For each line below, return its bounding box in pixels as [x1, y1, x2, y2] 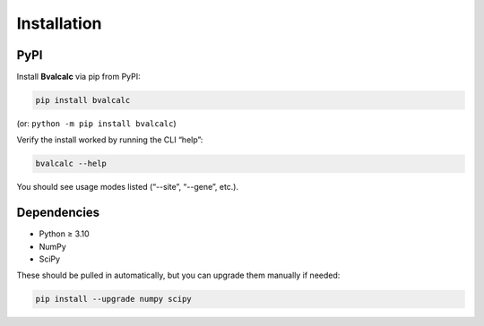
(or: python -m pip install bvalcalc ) [16, 118, 177, 129]
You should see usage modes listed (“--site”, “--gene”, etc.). [16, 182, 239, 193]
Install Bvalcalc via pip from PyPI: [16, 72, 141, 82]
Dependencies [16, 205, 100, 220]
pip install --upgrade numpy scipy [35, 294, 192, 305]
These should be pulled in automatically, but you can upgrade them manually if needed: [16, 270, 341, 281]
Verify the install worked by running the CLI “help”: [16, 134, 203, 145]
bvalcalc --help [35, 159, 108, 169]
